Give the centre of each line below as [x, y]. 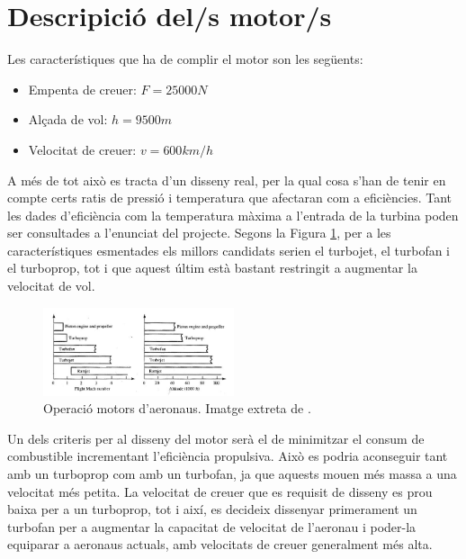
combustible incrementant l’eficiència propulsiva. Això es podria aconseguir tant [228, 456]
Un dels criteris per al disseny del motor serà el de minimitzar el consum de [216, 438]
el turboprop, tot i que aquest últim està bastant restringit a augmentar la [212, 268]
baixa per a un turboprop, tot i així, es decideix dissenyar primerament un [212, 509]
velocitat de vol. [51, 286]
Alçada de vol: [68, 119]
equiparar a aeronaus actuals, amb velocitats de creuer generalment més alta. [220, 544]
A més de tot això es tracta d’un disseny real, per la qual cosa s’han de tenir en [227, 180]
